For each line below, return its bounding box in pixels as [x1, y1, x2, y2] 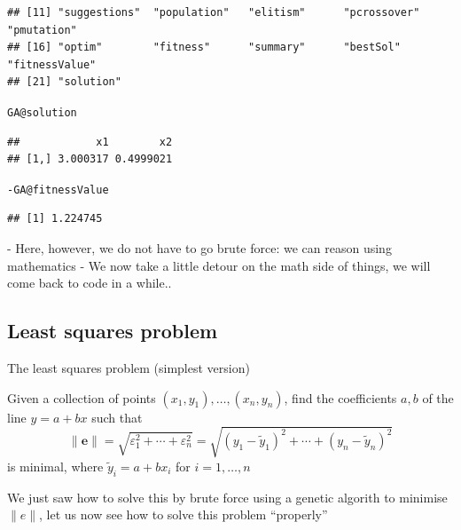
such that [91, 407, 143, 426]
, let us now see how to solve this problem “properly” [39, 505, 328, 524]
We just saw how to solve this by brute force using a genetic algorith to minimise [7, 487, 448, 506]
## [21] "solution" [7, 75, 121, 89]
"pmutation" [7, 23, 77, 36]
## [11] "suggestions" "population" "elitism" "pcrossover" [7, 6, 420, 19]
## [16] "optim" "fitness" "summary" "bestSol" [7, 41, 401, 54]
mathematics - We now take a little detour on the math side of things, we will [7, 256, 431, 274]
